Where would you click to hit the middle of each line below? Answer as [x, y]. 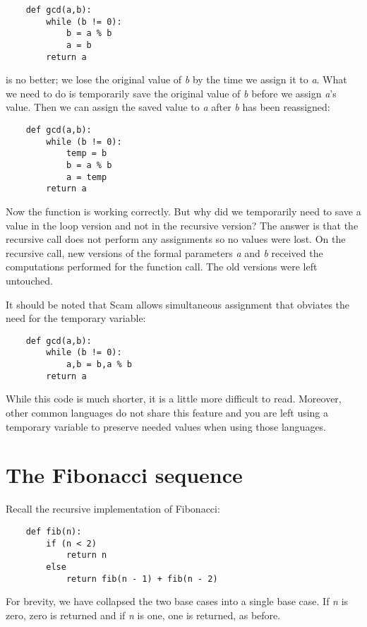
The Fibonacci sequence [124, 475]
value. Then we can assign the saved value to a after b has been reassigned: [168, 107]
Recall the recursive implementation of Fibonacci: [113, 509]
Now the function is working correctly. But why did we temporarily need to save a [183, 211]
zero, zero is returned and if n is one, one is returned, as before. [143, 615]
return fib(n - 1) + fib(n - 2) [142, 579]
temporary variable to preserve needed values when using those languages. [166, 426]
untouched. [29, 280]
